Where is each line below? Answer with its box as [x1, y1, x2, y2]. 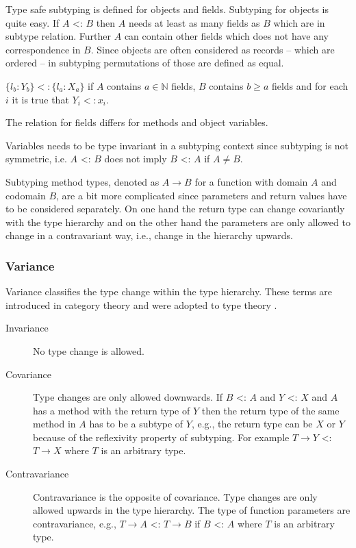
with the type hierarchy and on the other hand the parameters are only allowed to [5, 214, 351, 229]
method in [33, 416, 76, 431]
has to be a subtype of [89, 416, 183, 431]
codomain [5, 188, 46, 202]
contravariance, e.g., [33, 516, 116, 530]
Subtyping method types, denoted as [5, 174, 160, 188]
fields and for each [271, 78, 348, 92]
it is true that [12, 92, 69, 106]
